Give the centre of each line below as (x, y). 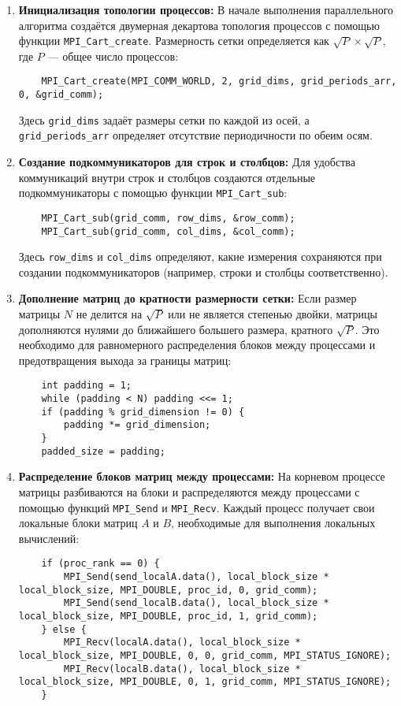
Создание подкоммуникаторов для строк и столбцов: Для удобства (187, 162)
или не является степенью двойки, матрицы (273, 314)
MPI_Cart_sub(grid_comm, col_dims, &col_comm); (168, 231)
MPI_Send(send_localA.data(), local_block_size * (197, 577)
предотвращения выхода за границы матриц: (125, 360)
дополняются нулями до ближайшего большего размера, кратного (176, 329)
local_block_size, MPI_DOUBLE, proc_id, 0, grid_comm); (168, 590)
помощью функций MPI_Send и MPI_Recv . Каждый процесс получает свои (197, 507)
